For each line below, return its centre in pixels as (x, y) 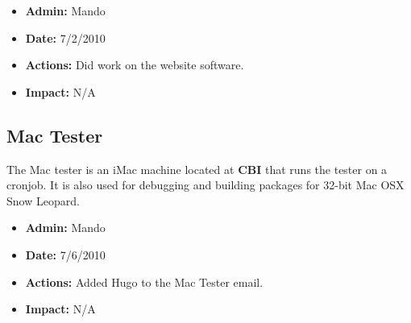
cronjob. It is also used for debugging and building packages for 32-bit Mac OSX (205, 185)
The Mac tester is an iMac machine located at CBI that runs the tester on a (197, 169)
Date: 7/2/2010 (65, 37)
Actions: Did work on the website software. (135, 65)
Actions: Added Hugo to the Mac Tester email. (144, 282)
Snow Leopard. (43, 200)
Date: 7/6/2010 (65, 254)
